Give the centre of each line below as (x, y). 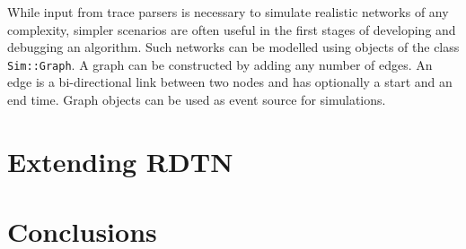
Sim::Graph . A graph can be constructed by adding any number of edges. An (220, 64)
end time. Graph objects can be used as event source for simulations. (197, 100)
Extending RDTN (120, 161)
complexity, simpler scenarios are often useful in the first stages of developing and (232, 29)
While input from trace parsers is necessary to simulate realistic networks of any (228, 12)
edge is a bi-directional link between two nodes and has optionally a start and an (230, 82)
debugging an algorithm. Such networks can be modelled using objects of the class (233, 47)
